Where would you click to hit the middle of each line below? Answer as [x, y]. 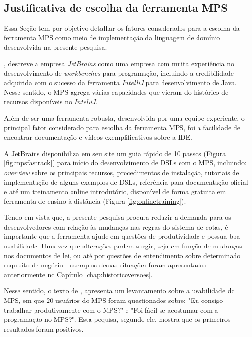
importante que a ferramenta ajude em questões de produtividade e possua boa [122, 236]
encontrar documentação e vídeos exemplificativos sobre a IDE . [98, 137]
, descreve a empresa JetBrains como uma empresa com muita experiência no [119, 63]
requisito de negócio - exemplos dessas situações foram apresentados [105, 265]
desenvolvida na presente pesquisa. [55, 47]
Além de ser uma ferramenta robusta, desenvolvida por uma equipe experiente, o [124, 117]
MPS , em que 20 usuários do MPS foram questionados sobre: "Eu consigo [114, 300]
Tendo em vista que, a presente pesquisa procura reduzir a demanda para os [117, 217]
